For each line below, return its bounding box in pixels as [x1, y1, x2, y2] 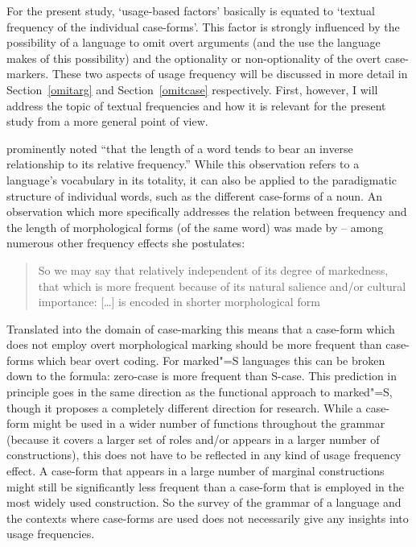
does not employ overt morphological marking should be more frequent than [6, 336, 382, 353]
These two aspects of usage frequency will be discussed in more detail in [51, 65, 408, 82]
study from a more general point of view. [6, 113, 208, 130]
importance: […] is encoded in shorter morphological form [38, 293, 320, 310]
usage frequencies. [6, 525, 95, 542]
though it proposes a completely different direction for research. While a [6, 399, 362, 416]
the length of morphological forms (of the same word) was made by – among [6, 218, 384, 235]
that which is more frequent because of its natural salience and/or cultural [38, 277, 406, 294]
